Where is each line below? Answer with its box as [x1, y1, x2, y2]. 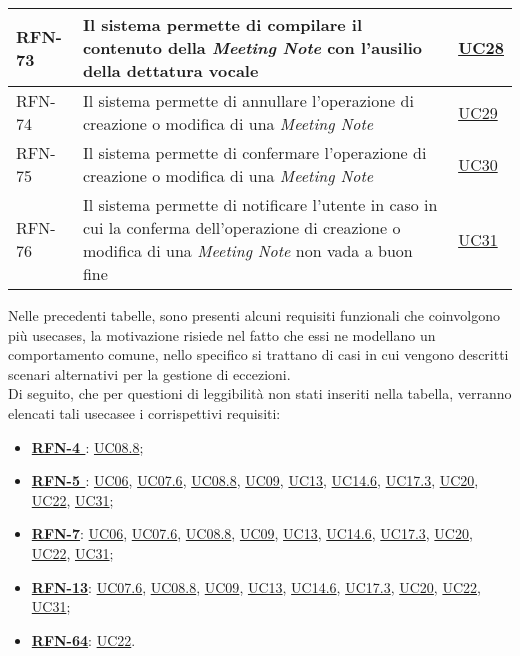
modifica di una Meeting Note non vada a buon [82, 239, 413, 262]
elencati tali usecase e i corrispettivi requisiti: [8, 402, 281, 423]
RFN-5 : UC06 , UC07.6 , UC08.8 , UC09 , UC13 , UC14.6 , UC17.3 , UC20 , [31, 470, 479, 491]
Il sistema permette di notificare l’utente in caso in [82, 193, 438, 216]
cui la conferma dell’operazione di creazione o [82, 216, 401, 239]
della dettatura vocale [82, 59, 259, 82]
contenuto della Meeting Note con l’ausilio [82, 36, 423, 59]
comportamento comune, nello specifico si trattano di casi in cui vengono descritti [8, 344, 509, 365]
